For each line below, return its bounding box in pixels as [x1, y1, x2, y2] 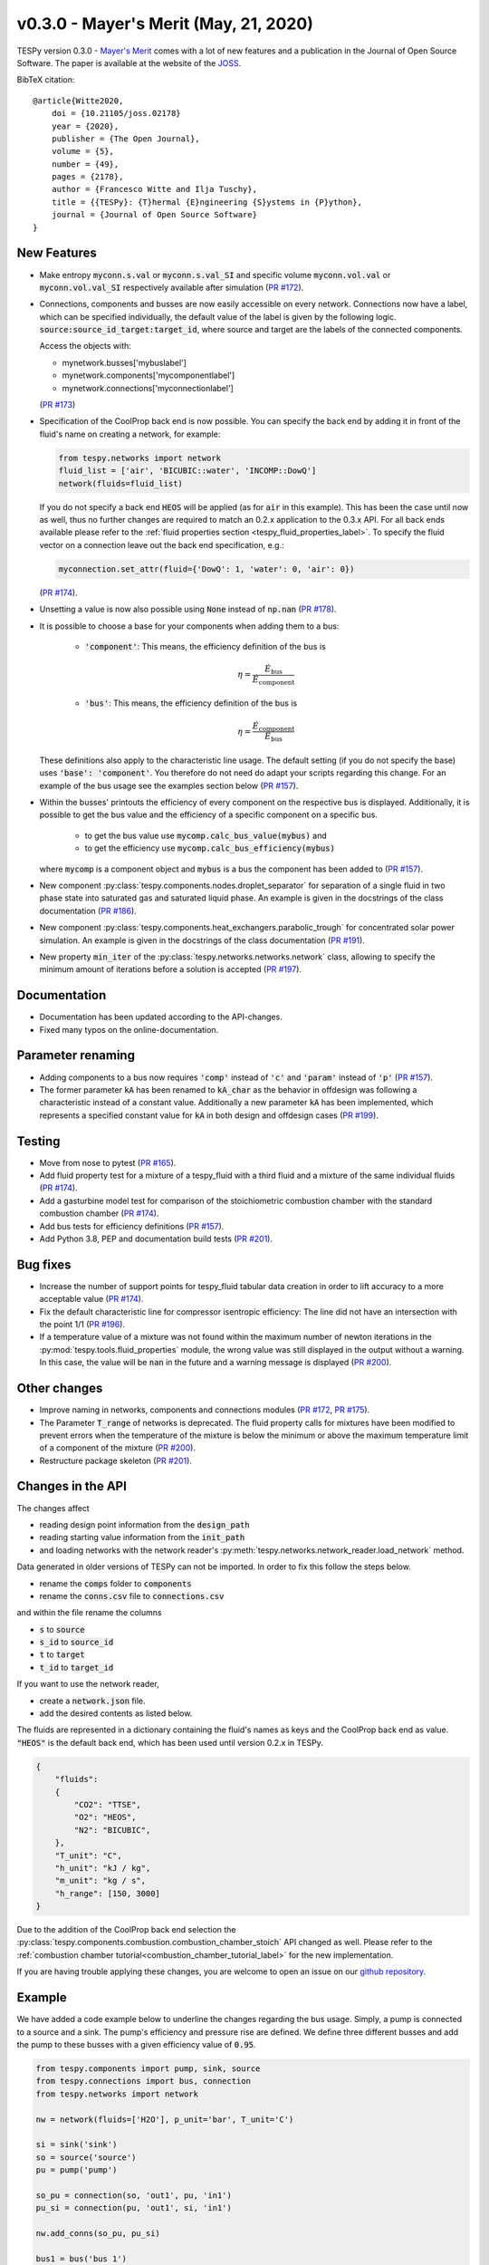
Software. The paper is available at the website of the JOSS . [16, 57, 242, 68]
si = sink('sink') [35, 2139, 118, 2150]
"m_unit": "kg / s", [54, 1875, 147, 1886]
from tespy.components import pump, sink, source [35, 2063, 261, 2074]
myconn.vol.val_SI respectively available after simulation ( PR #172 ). [39, 282, 304, 293]
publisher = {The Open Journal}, [51, 133, 201, 144]
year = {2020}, [51, 120, 120, 131]
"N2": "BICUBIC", [73, 1825, 151, 1835]
